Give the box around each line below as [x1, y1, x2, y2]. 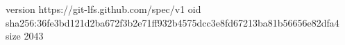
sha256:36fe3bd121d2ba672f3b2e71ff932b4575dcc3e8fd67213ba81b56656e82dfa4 [6, 15, 339, 29]
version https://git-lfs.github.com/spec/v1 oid [6, 2, 201, 16]
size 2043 [6, 29, 44, 43]
